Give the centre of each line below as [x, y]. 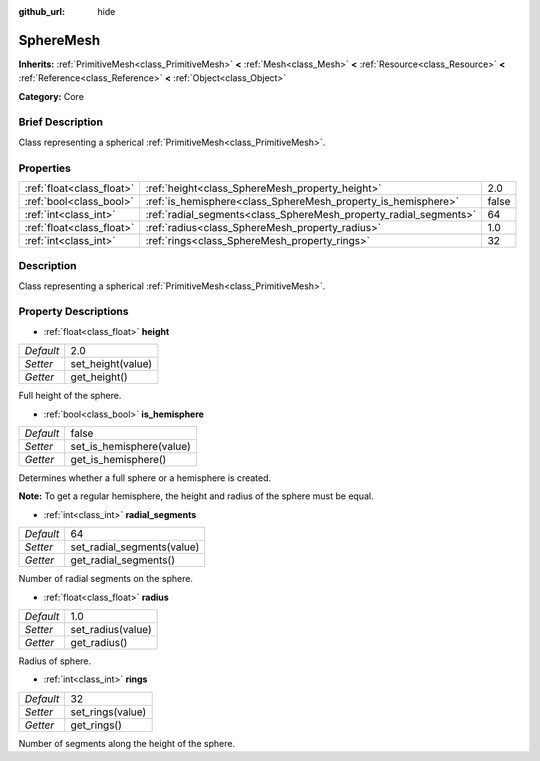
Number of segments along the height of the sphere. [126, 743]
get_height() [99, 377]
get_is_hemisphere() [118, 460]
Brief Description [61, 122]
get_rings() [96, 725]
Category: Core [51, 96]
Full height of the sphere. [70, 396]
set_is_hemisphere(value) [130, 447]
